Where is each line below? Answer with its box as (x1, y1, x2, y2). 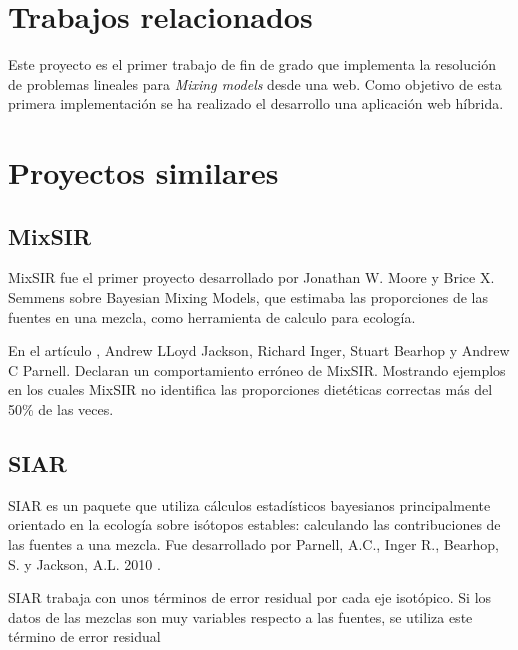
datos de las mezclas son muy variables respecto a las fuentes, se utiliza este (8, 606, 473, 627)
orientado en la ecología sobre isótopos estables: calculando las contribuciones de (8, 514, 501, 535)
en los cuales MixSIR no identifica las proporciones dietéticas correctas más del (8, 379, 493, 400)
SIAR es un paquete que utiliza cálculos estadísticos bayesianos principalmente (8, 494, 491, 515)
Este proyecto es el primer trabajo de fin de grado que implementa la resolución (8, 54, 496, 75)
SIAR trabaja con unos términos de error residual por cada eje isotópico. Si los (8, 587, 492, 608)
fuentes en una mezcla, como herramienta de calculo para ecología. (8, 306, 416, 327)
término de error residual (8, 626, 161, 647)
